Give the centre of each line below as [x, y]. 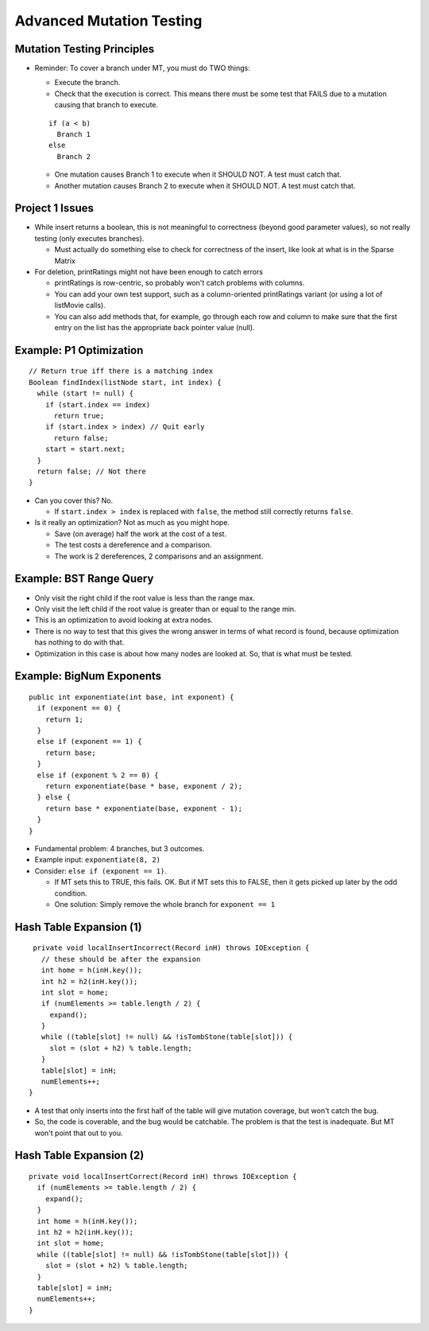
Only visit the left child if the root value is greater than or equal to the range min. [166, 609]
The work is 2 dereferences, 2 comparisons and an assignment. [159, 556]
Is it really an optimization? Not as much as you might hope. [132, 523]
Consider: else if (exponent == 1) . [100, 870]
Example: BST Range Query [84, 579]
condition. [71, 893]
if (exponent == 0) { [79, 708]
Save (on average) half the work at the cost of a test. [140, 534]
